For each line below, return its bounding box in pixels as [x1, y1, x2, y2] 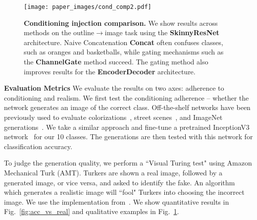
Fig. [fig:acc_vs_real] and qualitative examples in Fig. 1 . [4, 206, 179, 217]
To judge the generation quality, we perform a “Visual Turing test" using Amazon [4, 158, 252, 168]
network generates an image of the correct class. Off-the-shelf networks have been [4, 102, 251, 112]
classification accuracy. [4, 141, 72, 151]
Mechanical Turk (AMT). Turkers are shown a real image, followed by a [4, 167, 222, 177]
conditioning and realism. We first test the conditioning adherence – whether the [4, 92, 249, 103]
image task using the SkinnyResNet [104, 27, 219, 38]
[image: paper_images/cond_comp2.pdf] [24, 3, 152, 10]
